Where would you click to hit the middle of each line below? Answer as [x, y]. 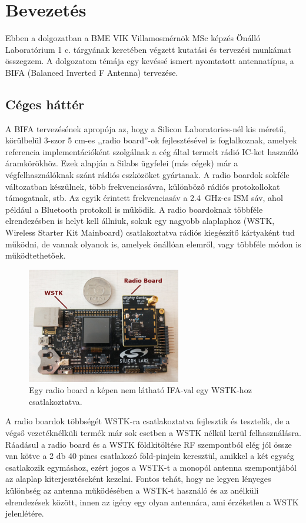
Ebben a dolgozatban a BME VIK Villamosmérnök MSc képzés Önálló [133, 38]
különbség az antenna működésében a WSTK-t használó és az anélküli [132, 490]
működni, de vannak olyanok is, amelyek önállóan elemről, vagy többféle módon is [153, 244]
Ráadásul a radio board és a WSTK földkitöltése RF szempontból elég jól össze [149, 444]
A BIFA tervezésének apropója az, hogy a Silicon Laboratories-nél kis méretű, [146, 128]
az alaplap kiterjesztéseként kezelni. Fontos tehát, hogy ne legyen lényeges [138, 479]
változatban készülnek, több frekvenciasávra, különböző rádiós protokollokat [143, 186]
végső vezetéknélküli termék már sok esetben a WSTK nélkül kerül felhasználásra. [153, 432]
